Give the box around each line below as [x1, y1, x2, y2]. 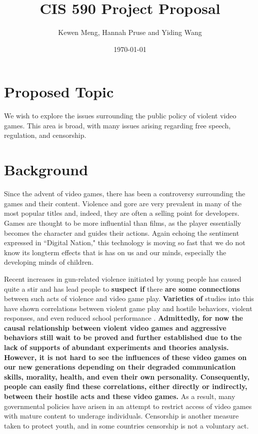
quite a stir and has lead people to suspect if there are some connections [4, 283, 240, 294]
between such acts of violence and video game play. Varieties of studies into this [4, 293, 254, 304]
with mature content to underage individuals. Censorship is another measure [4, 411, 239, 421]
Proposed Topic [4, 81, 114, 102]
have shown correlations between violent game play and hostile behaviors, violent [4, 303, 252, 313]
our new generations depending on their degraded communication [4, 362, 236, 372]
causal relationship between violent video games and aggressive [4, 322, 226, 333]
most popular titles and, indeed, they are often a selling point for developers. [4, 208, 239, 218]
